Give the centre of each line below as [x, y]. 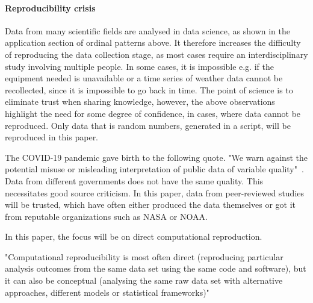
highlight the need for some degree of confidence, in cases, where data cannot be [153, 113]
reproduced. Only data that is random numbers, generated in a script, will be [148, 125]
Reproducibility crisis [50, 8]
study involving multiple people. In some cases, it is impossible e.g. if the [139, 66]
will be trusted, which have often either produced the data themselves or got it [150, 205]
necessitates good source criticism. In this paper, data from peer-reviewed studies [155, 192]
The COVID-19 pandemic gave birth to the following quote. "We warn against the [156, 157]
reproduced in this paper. [52, 137]
